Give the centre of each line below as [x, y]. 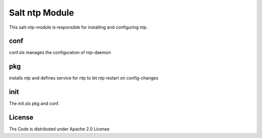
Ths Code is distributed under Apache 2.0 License [59, 129]
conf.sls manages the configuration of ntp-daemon [60, 52]
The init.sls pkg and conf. [34, 103]
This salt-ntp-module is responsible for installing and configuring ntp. [78, 27]
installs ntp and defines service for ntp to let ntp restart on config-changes [84, 78]
